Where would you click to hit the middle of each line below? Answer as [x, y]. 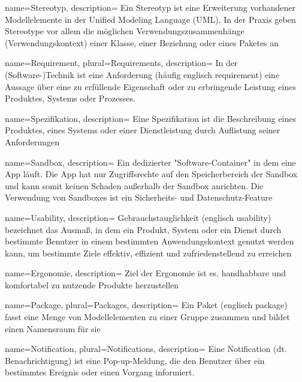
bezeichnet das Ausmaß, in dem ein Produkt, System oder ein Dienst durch [143, 229]
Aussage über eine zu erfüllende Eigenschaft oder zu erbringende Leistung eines [150, 86]
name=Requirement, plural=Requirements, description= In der [121, 63]
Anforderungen [32, 141]
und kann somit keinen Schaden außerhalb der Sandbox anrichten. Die [134, 185]
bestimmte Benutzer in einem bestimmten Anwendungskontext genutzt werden [150, 241]
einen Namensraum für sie [53, 328]
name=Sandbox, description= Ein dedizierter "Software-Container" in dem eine [150, 162]
